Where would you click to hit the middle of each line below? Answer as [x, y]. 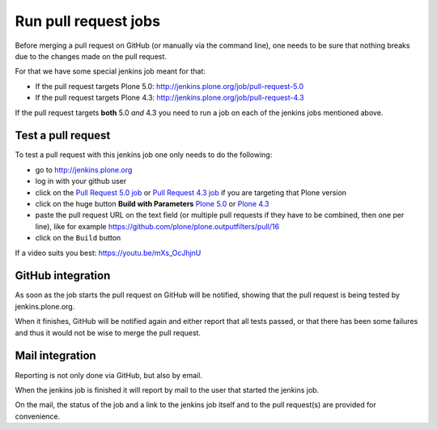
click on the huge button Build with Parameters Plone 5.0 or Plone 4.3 [152, 203]
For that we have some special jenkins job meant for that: [110, 71]
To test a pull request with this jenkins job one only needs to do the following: [144, 155]
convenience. [38, 416]
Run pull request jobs [88, 21]
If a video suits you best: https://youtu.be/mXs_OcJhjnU [108, 253]
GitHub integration [63, 276]
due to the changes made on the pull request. [91, 56]
